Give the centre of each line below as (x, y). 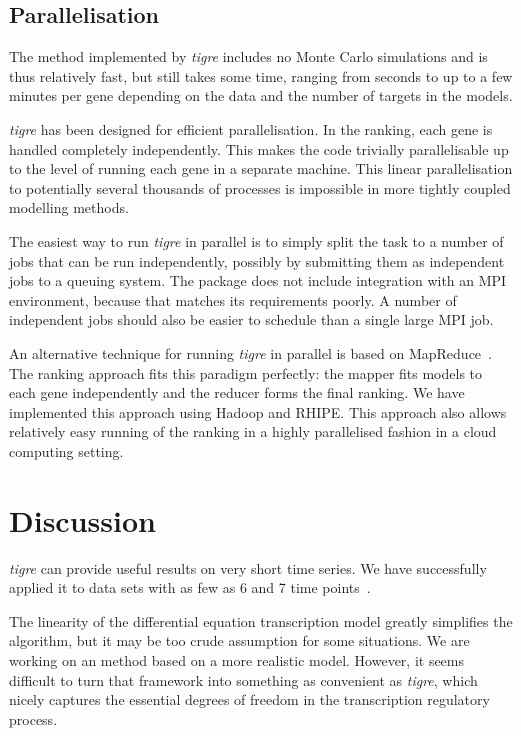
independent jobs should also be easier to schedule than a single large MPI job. (251, 319)
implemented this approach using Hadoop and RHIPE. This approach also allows (258, 411)
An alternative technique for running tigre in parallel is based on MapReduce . (250, 352)
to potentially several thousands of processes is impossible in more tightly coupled (260, 187)
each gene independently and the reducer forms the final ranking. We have (237, 392)
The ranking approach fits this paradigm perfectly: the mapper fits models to (246, 372)
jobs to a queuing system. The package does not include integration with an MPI (258, 280)
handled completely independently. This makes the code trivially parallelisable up (259, 148)
